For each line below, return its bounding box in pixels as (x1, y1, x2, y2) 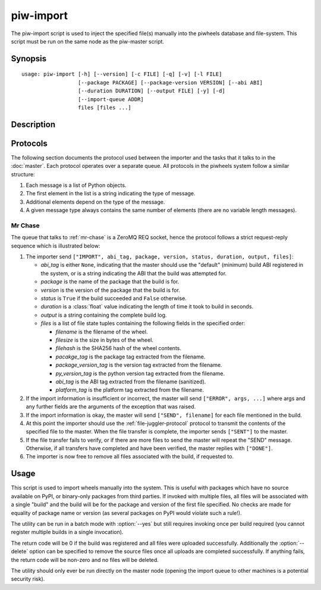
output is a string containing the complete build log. (40, 311, 167, 319)
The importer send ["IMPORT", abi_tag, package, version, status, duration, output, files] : (26, 253, 294, 260)
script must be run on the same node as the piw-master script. (11, 38, 165, 45)
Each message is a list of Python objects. (26, 182, 127, 189)
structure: (11, 170, 35, 178)
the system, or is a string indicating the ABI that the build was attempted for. (40, 270, 227, 277)
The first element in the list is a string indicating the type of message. (26, 190, 196, 197)
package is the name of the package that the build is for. (40, 278, 180, 285)
